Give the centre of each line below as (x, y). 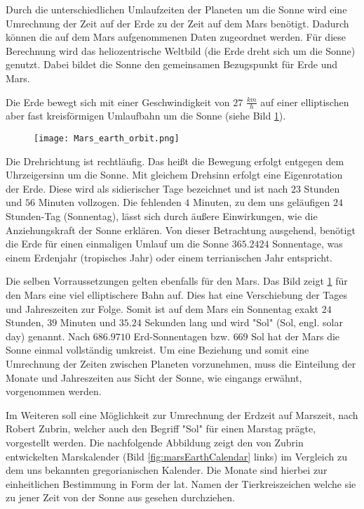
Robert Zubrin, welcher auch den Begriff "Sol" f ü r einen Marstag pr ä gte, (161, 429)
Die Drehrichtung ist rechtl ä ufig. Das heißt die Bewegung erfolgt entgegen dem (175, 161)
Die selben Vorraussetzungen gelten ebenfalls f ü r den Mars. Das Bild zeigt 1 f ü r (177, 281)
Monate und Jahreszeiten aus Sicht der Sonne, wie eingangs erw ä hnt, (154, 377)
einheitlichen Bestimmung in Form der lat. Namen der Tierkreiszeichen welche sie (181, 483)
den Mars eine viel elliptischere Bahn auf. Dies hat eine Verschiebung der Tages (177, 294)
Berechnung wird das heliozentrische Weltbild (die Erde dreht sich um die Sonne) (181, 50)
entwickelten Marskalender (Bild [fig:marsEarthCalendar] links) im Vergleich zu (177, 456)
